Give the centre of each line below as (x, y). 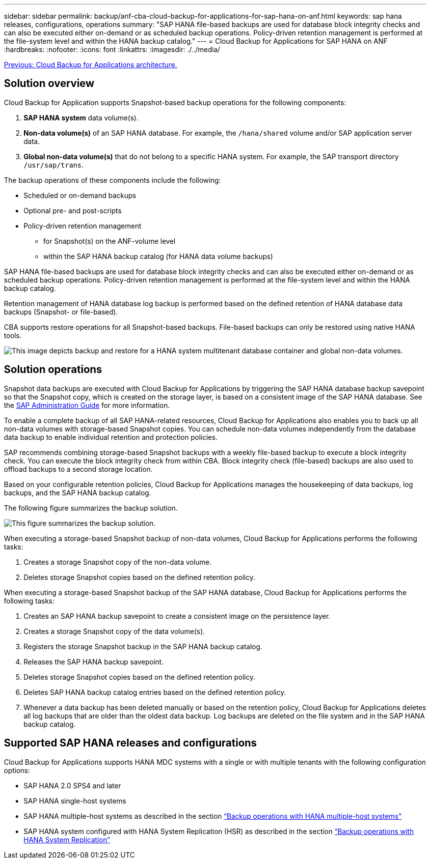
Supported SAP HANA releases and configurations (131, 743)
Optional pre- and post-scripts (73, 210)
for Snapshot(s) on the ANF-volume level (109, 241)
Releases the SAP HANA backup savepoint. (94, 662)
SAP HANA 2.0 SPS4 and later (72, 785)
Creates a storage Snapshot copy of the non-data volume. (118, 562)
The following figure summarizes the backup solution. (91, 508)
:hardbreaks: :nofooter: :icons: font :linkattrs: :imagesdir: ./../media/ (112, 49)
